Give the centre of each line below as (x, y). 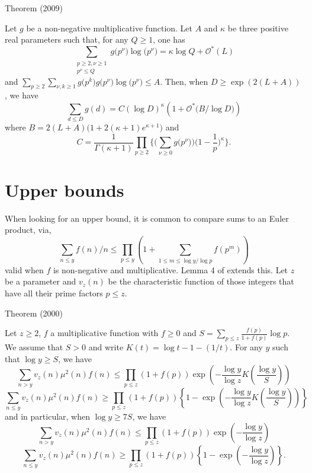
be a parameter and (41, 281)
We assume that (34, 347)
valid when (24, 269)
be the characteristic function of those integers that (201, 281)
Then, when (186, 81)
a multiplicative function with (104, 333)
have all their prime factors (54, 293)
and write (106, 347)
